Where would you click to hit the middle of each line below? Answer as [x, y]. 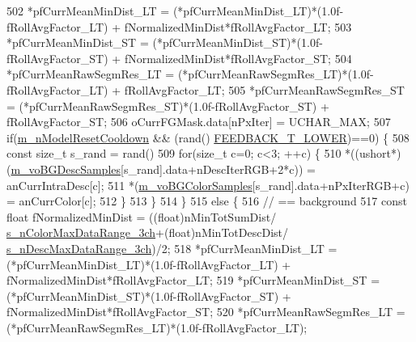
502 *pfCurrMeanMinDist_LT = [88, 11]
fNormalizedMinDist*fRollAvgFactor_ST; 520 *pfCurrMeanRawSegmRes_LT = [206, 312]
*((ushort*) [373, 153]
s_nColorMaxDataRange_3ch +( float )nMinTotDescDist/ [147, 232]
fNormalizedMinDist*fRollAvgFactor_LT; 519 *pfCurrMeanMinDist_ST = [193, 280]
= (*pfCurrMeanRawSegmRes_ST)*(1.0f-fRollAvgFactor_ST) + [168, 106]
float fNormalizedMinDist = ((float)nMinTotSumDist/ [142, 216]
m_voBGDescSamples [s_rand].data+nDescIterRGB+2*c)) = [163, 169]
